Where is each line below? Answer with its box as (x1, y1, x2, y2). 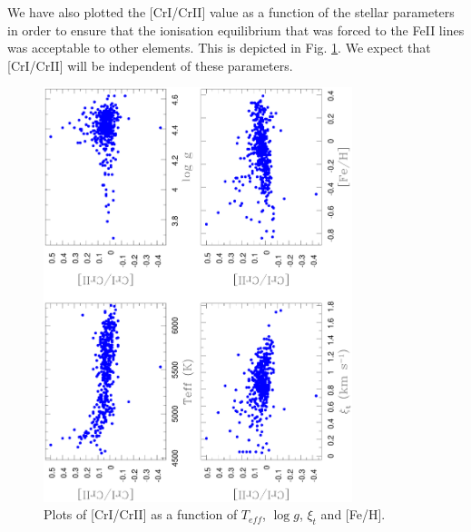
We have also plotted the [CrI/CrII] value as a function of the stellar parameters (7, 3, 455, 21)
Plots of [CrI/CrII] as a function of (44, 505, 238, 524)
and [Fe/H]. (320, 505, 386, 524)
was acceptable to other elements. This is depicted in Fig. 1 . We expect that (7, 38, 431, 57)
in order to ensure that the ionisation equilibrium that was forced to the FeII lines (7, 20, 465, 39)
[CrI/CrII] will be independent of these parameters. (7, 55, 293, 74)
